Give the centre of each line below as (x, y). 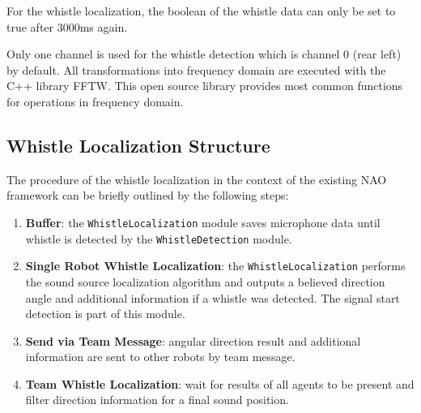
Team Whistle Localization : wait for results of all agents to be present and (220, 383)
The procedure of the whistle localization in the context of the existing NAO (197, 179)
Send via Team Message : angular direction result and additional (193, 340)
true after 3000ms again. (67, 26)
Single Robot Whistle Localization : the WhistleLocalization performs (215, 266)
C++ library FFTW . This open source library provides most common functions (205, 86)
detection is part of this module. (105, 314)
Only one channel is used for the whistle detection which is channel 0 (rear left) (204, 54)
